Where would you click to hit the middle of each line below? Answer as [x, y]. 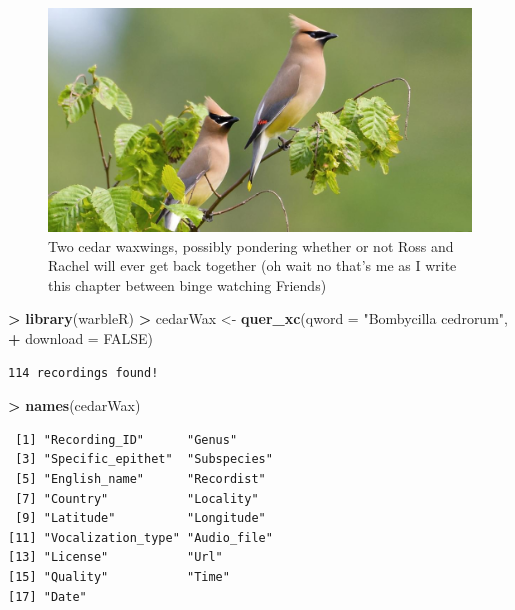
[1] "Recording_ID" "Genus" [126, 439]
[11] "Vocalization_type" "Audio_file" [140, 537]
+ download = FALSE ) [80, 337]
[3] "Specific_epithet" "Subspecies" [144, 459]
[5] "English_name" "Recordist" [140, 478]
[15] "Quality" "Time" [119, 576]
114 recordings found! [83, 372]
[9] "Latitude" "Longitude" [140, 518]
